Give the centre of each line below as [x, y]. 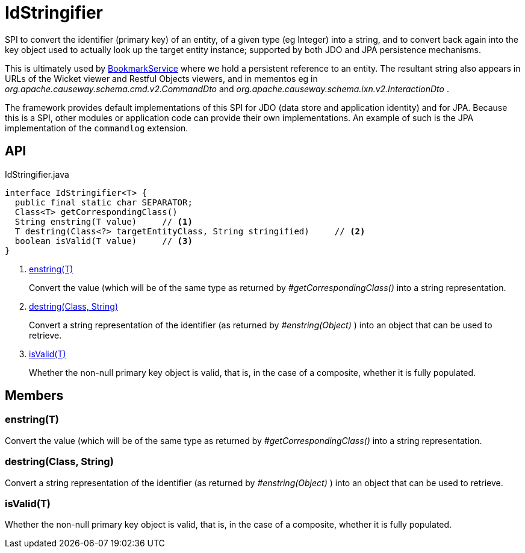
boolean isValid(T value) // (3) [104, 241]
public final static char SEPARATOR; [104, 202]
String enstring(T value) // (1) [104, 221]
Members [34, 396]
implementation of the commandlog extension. [97, 128]
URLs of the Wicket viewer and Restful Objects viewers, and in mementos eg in [161, 78]
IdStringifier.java [37, 174]
